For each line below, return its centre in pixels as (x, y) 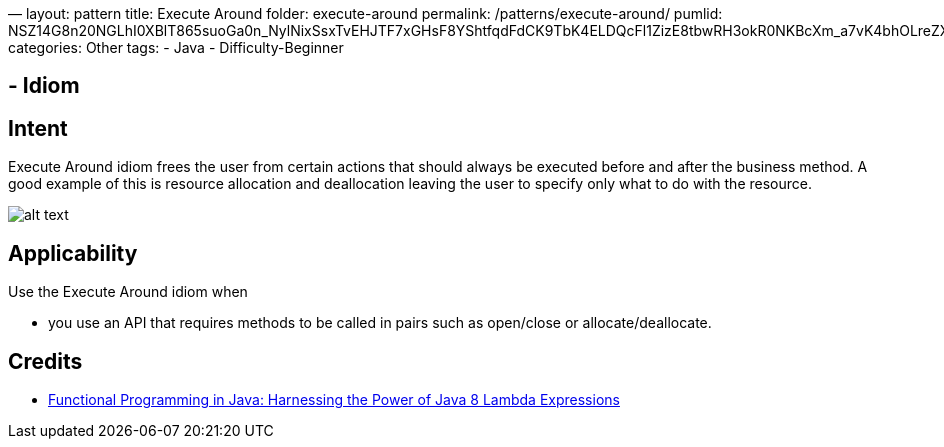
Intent (38, 128)
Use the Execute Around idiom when (128, 292)
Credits (45, 361)
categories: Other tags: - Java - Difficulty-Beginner (176, 47)
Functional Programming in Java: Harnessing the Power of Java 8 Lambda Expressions (334, 399)
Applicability (73, 253)
